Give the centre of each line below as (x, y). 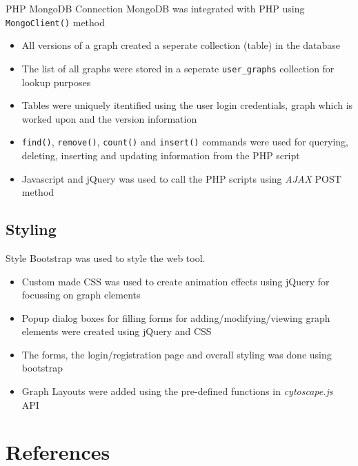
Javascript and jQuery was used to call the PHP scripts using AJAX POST (181, 178)
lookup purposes (56, 82)
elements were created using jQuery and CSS (117, 331)
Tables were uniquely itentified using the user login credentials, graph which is (187, 105)
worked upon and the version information (109, 118)
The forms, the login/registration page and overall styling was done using (177, 354)
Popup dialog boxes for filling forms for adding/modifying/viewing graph (176, 317)
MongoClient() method (56, 22)
